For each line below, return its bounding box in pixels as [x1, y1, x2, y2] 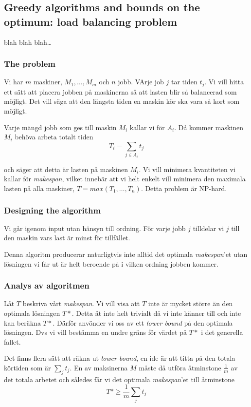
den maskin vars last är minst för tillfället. [4, 233, 130, 243]
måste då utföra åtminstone [139, 362, 221, 372]
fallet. [4, 336, 21, 347]
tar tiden [171, 77, 197, 87]
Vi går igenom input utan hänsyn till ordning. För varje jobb [4, 223, 186, 233]
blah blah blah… [4, 37, 52, 47]
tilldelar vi [193, 223, 224, 233]
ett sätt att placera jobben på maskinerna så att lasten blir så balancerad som [4, 86, 237, 97]
